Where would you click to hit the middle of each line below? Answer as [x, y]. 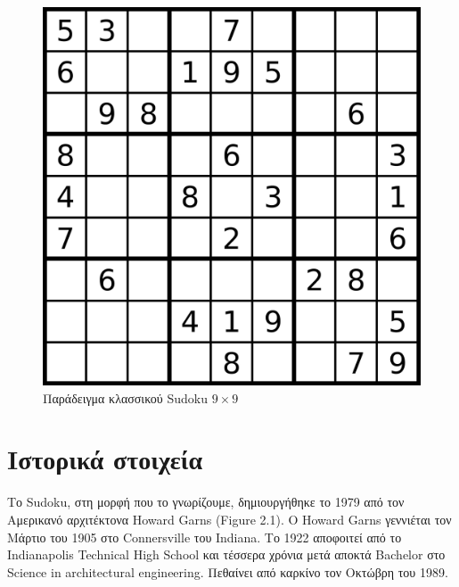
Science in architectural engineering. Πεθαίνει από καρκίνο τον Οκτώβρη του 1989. [228, 571]
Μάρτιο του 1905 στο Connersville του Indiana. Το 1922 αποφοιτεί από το [205, 537]
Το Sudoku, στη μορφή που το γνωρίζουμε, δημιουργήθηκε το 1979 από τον [206, 502]
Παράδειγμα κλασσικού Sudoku [125, 397]
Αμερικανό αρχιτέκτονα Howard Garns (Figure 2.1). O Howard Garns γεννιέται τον [229, 519]
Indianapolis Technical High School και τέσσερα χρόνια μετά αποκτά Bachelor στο [226, 554]
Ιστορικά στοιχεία [105, 459]
